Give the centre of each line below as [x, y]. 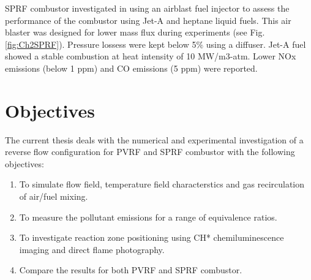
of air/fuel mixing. [54, 196]
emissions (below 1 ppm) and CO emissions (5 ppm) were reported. [131, 68]
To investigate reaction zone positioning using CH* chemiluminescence [152, 237]
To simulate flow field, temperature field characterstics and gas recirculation [162, 184]
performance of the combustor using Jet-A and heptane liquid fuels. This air [148, 20]
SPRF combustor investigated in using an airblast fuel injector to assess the [147, 8]
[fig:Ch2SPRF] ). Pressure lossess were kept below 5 [101, 44]
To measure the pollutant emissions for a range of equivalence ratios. [148, 217]
